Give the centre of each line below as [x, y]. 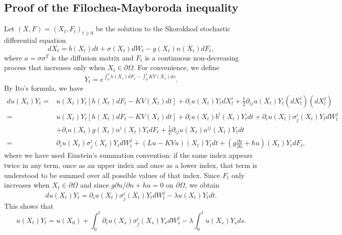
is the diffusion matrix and [92, 57]
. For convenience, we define [176, 67]
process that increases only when [55, 67]
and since [94, 185]
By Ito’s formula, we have [44, 88]
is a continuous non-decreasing [192, 57]
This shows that [29, 205]
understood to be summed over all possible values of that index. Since [112, 175]
